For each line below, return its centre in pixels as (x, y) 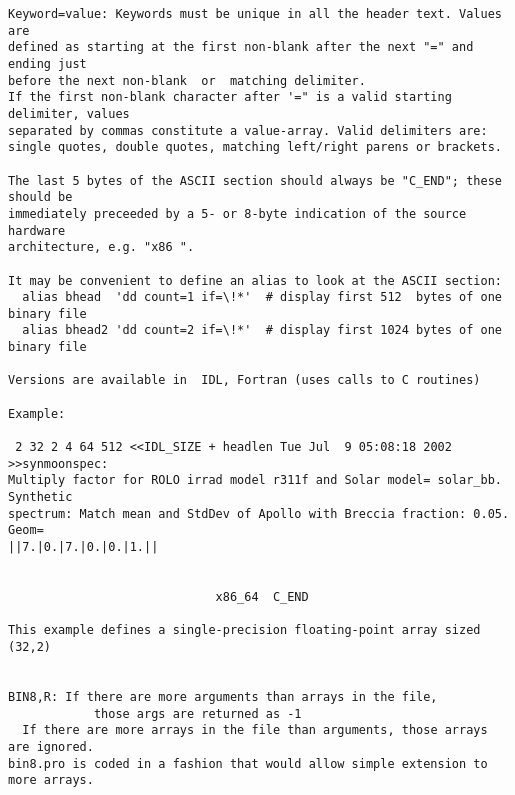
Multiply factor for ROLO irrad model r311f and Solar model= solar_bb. (255, 480)
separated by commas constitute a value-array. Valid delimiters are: (248, 130)
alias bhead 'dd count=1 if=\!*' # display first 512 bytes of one (262, 297)
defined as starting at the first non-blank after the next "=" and (241, 47)
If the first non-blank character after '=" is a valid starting (230, 97)
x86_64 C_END (262, 596)
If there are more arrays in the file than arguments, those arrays (255, 730)
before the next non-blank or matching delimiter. (187, 80)
